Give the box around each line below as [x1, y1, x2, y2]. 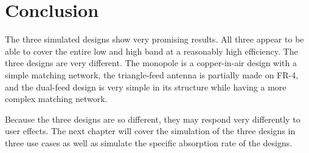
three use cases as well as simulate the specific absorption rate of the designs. [5, 136, 293, 149]
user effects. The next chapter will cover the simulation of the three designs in [5, 124, 296, 137]
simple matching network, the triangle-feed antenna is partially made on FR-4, [5, 68, 299, 81]
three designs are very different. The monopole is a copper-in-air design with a [5, 56, 297, 69]
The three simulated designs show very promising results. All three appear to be [5, 33, 304, 46]
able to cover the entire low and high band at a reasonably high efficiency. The [5, 44, 298, 57]
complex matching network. [5, 92, 108, 105]
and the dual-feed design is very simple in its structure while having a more [5, 80, 286, 93]
